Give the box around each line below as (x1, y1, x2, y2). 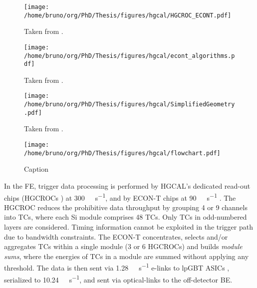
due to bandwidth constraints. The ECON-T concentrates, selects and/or (4, 231, 228, 242)
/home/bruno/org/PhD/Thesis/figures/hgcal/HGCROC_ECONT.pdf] (24, 11, 232, 19)
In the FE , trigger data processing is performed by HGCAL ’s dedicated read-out (4, 180, 251, 191)
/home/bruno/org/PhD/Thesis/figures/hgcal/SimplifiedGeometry (24, 101, 235, 108)
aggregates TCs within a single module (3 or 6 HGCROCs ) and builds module (4, 241, 243, 252)
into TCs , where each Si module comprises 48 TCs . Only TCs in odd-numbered (4, 212, 247, 222)
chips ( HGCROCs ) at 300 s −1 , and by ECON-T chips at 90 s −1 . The (4, 191, 236, 203)
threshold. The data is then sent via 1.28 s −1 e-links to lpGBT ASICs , (4, 261, 230, 273)
